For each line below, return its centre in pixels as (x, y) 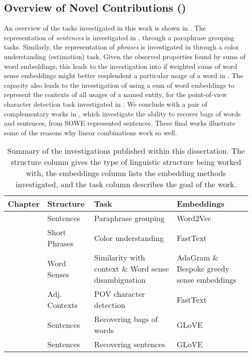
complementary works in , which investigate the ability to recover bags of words (122, 113)
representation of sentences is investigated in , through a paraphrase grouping (119, 37)
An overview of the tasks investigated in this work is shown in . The (105, 28)
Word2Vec (194, 218)
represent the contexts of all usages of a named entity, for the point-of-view (116, 94)
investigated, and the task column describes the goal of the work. (126, 184)
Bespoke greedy (203, 269)
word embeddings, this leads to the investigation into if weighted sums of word (121, 66)
